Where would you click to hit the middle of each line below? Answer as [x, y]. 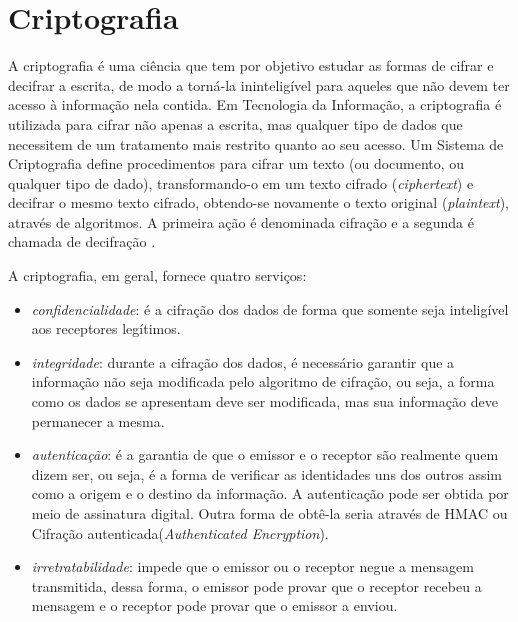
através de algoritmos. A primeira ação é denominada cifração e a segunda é [241, 221]
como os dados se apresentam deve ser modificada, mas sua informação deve [264, 401]
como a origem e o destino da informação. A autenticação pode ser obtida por [270, 493]
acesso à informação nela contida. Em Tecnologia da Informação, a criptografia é [255, 104]
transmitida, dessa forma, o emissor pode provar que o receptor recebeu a [256, 585]
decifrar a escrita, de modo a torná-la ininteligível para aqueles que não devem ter [259, 84]
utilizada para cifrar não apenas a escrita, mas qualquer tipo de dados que [235, 123]
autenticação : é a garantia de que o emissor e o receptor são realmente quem [265, 454]
